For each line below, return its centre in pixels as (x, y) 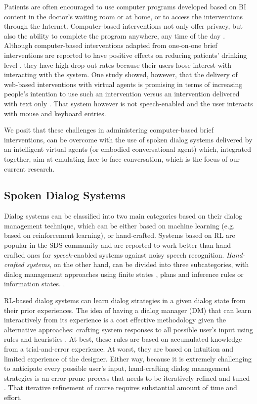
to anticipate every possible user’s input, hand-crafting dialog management (117, 368)
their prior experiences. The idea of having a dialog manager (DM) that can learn (128, 310)
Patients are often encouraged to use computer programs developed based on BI (125, 6)
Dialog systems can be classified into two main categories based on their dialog (123, 216)
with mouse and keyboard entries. (55, 113)
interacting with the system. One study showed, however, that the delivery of (121, 74)
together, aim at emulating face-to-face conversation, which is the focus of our (122, 158)
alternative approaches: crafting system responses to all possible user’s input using (128, 329)
